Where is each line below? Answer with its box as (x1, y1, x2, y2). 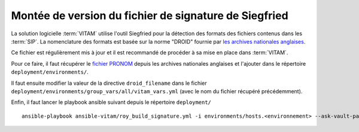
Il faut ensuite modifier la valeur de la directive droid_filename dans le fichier (11, 79, 208, 87)
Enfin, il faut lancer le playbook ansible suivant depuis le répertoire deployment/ (11, 99, 212, 106)
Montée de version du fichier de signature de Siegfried (11, 9, 288, 22)
